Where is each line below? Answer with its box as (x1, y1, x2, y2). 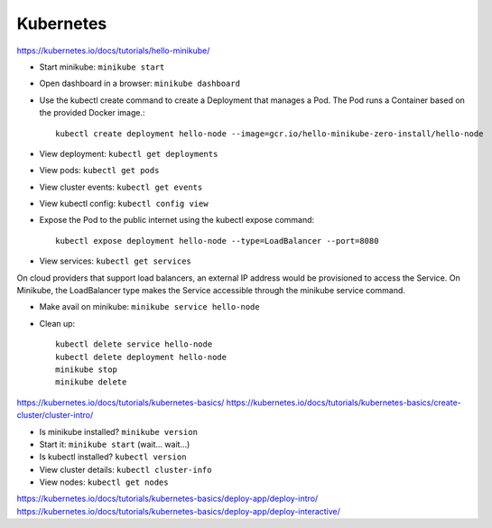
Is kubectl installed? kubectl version (39, 451, 187, 462)
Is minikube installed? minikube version (39, 426, 199, 437)
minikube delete (55, 377, 127, 387)
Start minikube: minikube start (39, 61, 165, 72)
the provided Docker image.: (39, 107, 145, 118)
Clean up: (39, 318, 76, 329)
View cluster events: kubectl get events (39, 181, 203, 192)
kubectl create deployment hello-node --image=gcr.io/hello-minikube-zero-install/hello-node (55, 128, 484, 139)
